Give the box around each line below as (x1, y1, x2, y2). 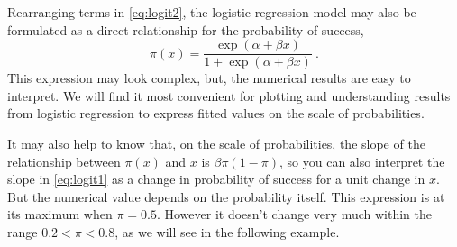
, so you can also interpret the (279, 151, 445, 170)
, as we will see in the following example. (114, 223, 340, 241)
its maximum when (7, 205, 113, 224)
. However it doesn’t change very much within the (156, 205, 432, 224)
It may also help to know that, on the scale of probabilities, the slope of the (7, 134, 425, 153)
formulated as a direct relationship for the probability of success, (7, 20, 364, 39)
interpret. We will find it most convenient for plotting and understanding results (7, 86, 451, 105)
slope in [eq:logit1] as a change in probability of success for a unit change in (7, 169, 425, 188)
